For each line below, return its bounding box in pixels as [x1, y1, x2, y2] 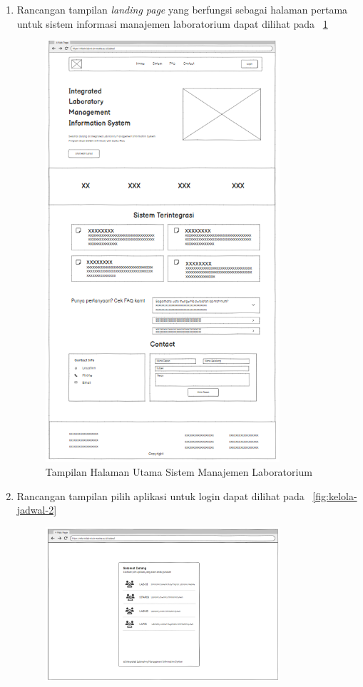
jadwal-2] [16, 502, 57, 517]
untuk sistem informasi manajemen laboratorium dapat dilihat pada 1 [16, 16, 328, 31]
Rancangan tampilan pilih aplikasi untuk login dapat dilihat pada [16, 488, 305, 503]
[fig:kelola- [312, 488, 357, 503]
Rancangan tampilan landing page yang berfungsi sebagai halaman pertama [16, 2, 348, 16]
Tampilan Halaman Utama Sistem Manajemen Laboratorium [45, 464, 312, 479]
